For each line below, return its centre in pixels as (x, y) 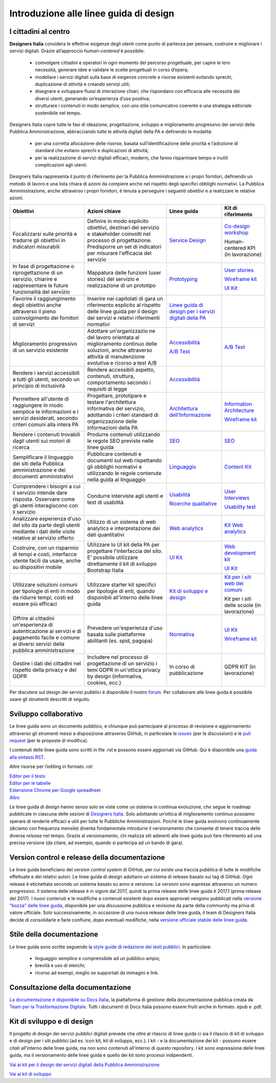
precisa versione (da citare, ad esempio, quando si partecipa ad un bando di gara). (97, 843)
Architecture (239, 410)
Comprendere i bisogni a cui (47, 486)
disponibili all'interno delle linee (125, 597)
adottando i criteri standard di (123, 415)
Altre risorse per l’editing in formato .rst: (51, 767)
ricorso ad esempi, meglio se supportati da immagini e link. (97, 973)
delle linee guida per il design (122, 311)
